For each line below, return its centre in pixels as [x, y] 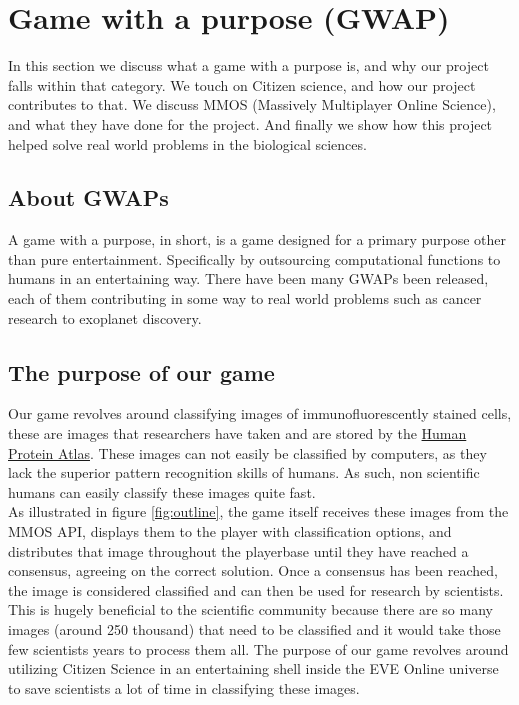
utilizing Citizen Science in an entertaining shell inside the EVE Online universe [253, 668]
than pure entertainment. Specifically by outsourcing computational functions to [254, 258]
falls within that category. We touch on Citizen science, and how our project [242, 84]
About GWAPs [88, 197]
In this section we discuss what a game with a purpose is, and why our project [248, 65]
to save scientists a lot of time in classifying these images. [184, 687]
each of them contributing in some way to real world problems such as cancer [245, 298]
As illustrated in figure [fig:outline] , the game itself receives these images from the [258, 511]
